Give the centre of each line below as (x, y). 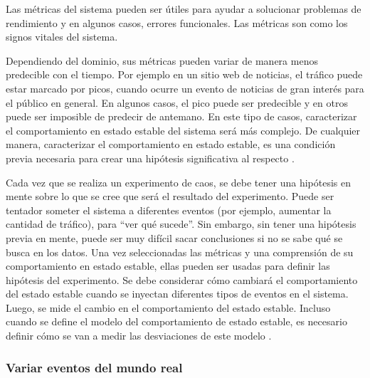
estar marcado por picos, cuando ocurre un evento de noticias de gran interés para (185, 88)
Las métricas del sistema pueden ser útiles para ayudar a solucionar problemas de (184, 9)
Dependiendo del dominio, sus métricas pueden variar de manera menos (162, 60)
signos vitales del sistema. (62, 37)
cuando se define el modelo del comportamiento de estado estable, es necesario (176, 321)
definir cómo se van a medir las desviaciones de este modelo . (139, 336)
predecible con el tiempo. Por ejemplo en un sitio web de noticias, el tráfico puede (184, 74)
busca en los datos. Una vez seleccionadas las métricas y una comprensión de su (180, 252)
